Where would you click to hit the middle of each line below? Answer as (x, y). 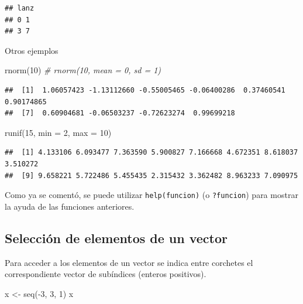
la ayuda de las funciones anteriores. (70, 206)
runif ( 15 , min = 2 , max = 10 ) (58, 132)
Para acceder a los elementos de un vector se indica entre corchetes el (129, 262)
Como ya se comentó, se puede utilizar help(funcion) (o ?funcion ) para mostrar (151, 195)
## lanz (20, 8)
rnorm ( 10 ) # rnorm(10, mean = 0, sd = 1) (83, 70)
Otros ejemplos (32, 50)
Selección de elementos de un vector (116, 238)
